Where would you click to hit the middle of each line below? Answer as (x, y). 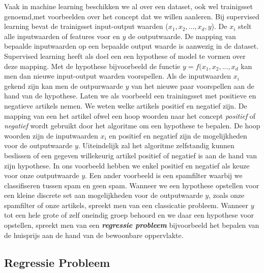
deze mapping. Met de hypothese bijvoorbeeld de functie (92, 66)
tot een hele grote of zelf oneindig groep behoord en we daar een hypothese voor (129, 215)
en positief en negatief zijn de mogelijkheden (178, 135)
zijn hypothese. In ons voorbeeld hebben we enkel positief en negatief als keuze (127, 165)
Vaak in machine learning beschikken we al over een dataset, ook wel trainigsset (128, 6)
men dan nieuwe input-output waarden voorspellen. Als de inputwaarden (118, 76)
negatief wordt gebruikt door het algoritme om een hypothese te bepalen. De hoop (132, 126)
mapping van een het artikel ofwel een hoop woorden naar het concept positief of (130, 115)
